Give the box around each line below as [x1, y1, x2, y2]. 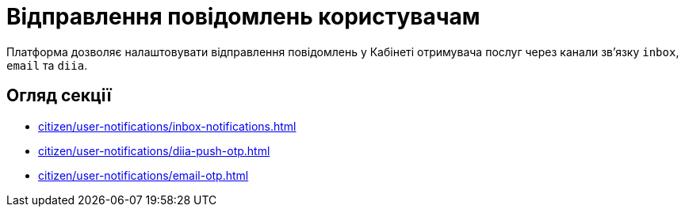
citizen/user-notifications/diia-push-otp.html [38, 143, 270, 158]
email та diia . [6, 58, 88, 72]
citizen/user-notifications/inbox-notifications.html [38, 119, 297, 133]
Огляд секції [6, 86, 112, 106]
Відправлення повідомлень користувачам [6, 3, 480, 30]
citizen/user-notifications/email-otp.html [38, 168, 249, 182]
